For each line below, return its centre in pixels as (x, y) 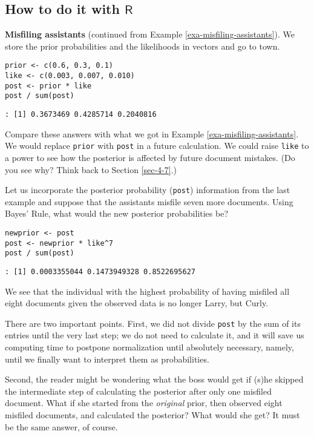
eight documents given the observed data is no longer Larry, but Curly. (137, 303)
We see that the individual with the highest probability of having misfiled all (147, 291)
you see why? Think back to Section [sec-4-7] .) (91, 169)
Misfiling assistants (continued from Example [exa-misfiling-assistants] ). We (150, 34)
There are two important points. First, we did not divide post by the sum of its (153, 323)
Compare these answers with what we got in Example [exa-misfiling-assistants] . (152, 133)
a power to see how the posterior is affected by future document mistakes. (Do (150, 157)
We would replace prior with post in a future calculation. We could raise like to (157, 146)
